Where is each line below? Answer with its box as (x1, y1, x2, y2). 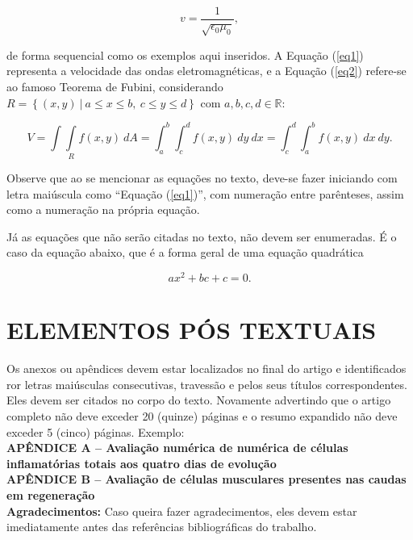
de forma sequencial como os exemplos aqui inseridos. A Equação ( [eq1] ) (6, 46, 364, 63)
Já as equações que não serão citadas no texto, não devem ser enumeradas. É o (6, 228, 397, 245)
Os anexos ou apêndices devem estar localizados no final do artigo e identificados (6, 360, 407, 377)
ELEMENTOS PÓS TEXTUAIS (6, 313, 377, 346)
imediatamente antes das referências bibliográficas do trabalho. (6, 518, 317, 535)
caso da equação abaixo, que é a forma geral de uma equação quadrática (6, 244, 364, 261)
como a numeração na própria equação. (6, 201, 200, 218)
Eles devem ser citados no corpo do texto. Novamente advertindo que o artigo (6, 391, 391, 408)
